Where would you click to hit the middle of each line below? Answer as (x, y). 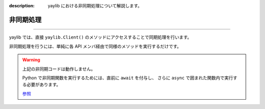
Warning (31, 60)
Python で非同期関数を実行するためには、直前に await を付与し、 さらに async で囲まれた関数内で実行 (128, 78)
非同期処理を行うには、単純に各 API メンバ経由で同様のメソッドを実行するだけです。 (95, 46)
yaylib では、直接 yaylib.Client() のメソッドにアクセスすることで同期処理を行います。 (100, 37)
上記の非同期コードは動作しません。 (59, 69)
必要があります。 (43, 85)
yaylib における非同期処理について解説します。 (95, 6)
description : (22, 6)
